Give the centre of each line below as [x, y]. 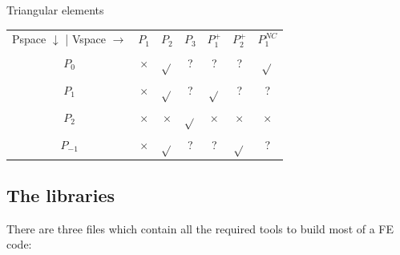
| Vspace [85, 39]
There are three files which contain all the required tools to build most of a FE [200, 228]
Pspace [29, 39]
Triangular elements [55, 10]
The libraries [61, 194]
